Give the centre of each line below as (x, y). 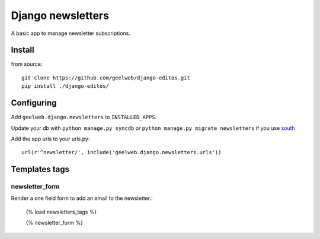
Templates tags (40, 169)
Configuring (34, 103)
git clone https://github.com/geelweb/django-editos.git (106, 78)
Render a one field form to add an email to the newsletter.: (82, 198)
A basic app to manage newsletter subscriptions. (71, 33)
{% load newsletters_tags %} (61, 212)
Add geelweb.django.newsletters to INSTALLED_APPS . (84, 117)
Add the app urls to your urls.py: (50, 139)
